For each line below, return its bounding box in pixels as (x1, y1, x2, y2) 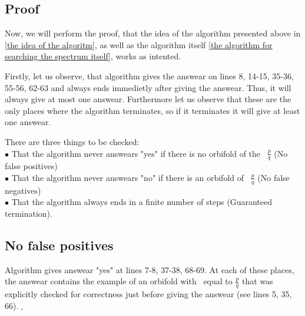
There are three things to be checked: (5, 135, 140, 147)
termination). (5, 207, 52, 219)
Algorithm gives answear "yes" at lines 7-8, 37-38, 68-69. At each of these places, (5, 263, 294, 275)
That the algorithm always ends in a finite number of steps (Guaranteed (11, 196, 272, 208)
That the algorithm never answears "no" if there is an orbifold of (11, 171, 244, 183)
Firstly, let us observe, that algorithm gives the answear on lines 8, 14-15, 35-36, (5, 69, 294, 82)
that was (242, 275, 273, 287)
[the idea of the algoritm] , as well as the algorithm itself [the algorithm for (5, 38, 273, 51)
